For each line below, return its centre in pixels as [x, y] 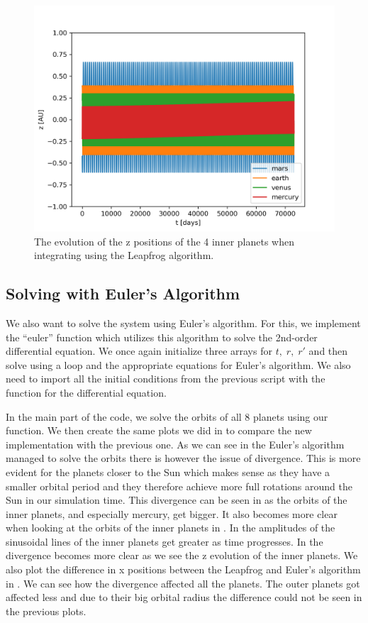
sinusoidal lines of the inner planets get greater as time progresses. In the [165, 541]
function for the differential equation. [86, 392]
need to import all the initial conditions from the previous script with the [166, 379]
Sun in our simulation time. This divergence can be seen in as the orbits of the [177, 500]
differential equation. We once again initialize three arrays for [139, 351]
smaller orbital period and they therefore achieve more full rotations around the [179, 486]
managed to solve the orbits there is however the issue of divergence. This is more [183, 458]
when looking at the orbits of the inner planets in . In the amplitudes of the [171, 528]
